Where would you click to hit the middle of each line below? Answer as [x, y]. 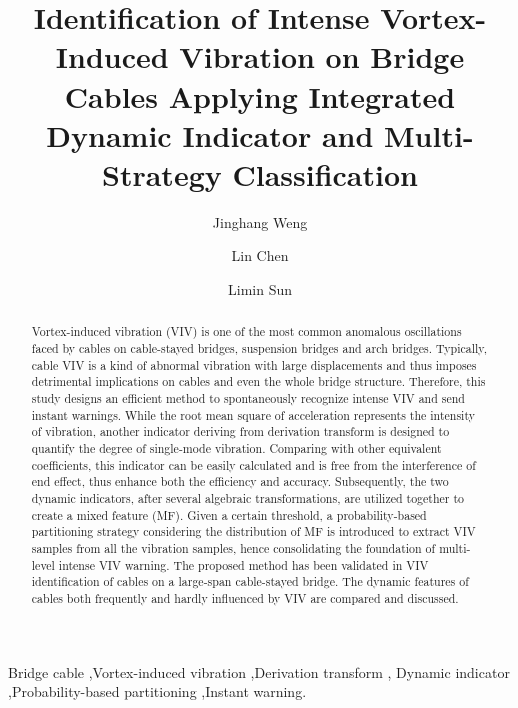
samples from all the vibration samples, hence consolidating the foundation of [233, 547]
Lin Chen [260, 255]
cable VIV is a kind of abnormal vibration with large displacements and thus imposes [254, 364]
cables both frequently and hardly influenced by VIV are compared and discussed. [245, 597]
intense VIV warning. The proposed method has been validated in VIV [243, 564]
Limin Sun [260, 289]
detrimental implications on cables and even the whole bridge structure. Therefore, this [258, 381]
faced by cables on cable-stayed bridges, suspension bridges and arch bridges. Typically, [259, 348]
